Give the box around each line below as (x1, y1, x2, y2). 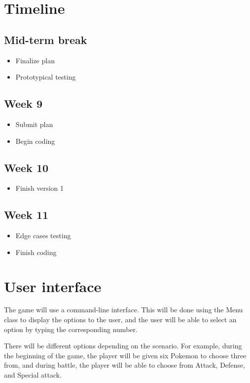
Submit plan (15, 119, 53, 129)
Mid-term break (4, 32, 87, 47)
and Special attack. (4, 370, 62, 380)
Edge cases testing (15, 230, 71, 241)
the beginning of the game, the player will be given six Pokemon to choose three (4, 350, 247, 360)
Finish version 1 (15, 183, 64, 193)
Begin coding (15, 135, 55, 146)
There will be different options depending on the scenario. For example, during (4, 340, 242, 351)
